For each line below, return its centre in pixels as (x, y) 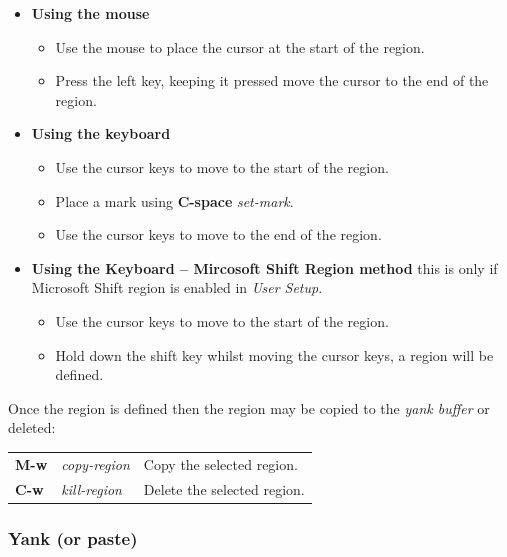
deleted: (32, 427)
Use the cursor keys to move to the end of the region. (218, 234)
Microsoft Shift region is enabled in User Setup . (177, 287)
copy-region (95, 463)
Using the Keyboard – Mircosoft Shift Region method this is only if (264, 267)
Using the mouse (90, 13)
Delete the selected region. (224, 488)
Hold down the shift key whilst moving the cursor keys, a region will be (274, 354)
